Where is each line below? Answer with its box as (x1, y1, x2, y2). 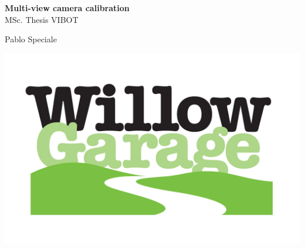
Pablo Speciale (5, 33, 57, 45)
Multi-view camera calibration (5, 2, 130, 14)
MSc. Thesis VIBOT (5, 13, 79, 25)
